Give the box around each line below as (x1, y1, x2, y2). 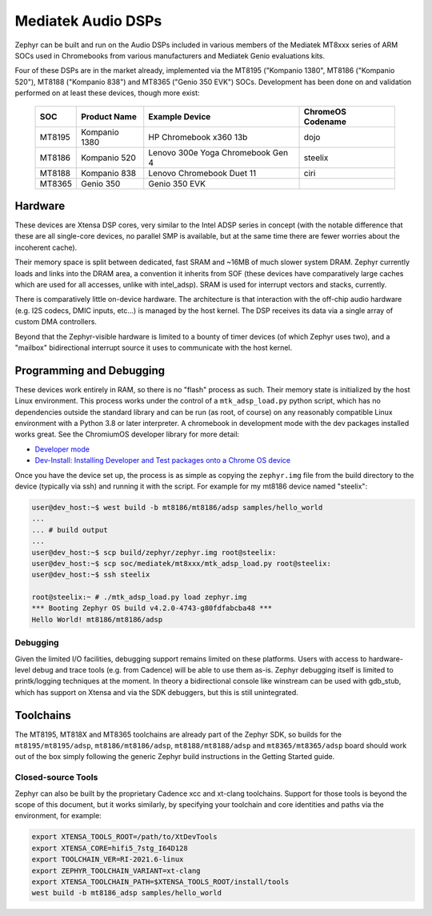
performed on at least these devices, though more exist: (14, 88, 200, 98)
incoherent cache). (14, 243, 78, 252)
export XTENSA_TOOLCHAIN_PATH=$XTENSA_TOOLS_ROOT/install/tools (31, 877, 290, 886)
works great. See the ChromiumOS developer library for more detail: (14, 429, 240, 440)
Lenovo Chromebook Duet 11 (148, 167, 256, 179)
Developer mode (34, 444, 90, 454)
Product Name (81, 110, 138, 122)
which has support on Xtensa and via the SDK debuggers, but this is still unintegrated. (14, 687, 299, 697)
